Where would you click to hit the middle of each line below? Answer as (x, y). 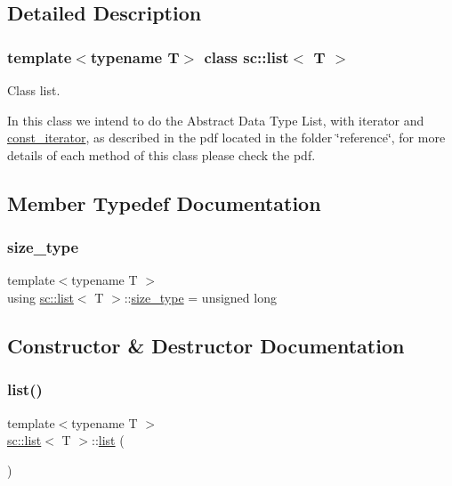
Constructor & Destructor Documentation (206, 345)
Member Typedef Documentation (164, 202)
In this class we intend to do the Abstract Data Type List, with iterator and (216, 120)
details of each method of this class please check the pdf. (161, 154)
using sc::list (40, 297)
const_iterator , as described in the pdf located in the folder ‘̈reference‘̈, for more (226, 138)
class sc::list (246, 57)
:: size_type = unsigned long (200, 297)
